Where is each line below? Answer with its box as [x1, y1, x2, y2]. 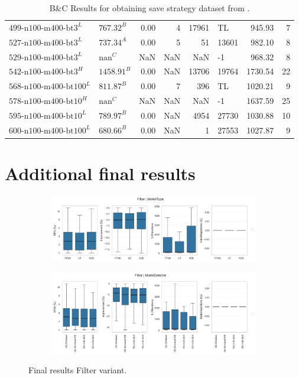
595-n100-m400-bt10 [9, 112, 82, 120]
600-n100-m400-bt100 [9, 126, 86, 135]
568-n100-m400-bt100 [9, 83, 86, 92]
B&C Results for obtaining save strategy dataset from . [49, 2, 250, 14]
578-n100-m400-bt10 [9, 97, 82, 106]
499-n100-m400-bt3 [9, 24, 78, 32]
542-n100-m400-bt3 [9, 68, 78, 77]
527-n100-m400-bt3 [9, 38, 78, 47]
